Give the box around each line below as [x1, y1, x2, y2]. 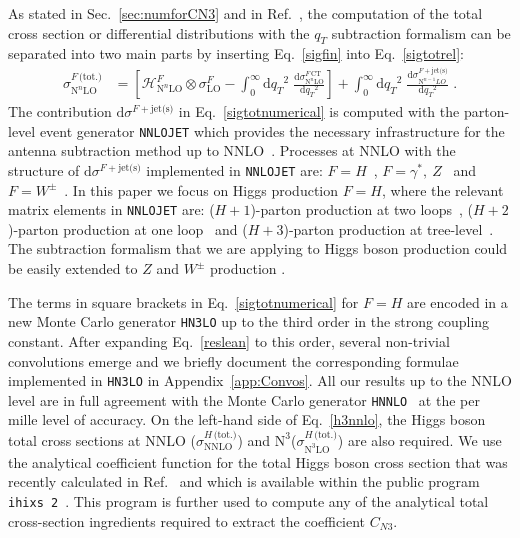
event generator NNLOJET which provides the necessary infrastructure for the [39, 120, 505, 141]
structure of [8, 159, 80, 180]
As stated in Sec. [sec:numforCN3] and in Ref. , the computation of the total [8, 3, 483, 23]
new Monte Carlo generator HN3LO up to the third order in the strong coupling [8, 311, 490, 332]
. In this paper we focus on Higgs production [64, 179, 339, 200]
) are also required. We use [337, 429, 502, 450]
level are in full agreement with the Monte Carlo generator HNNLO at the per [8, 389, 480, 410]
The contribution [8, 101, 112, 122]
